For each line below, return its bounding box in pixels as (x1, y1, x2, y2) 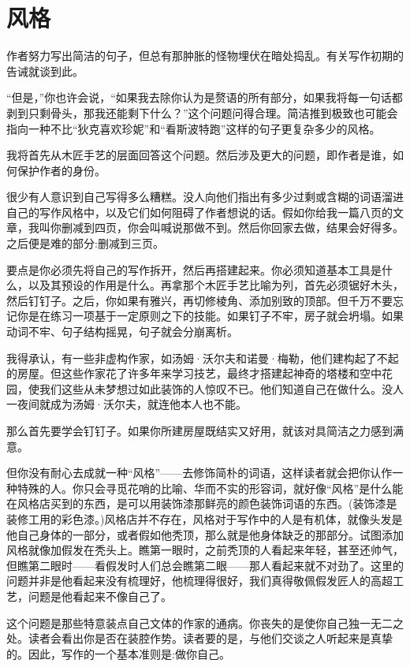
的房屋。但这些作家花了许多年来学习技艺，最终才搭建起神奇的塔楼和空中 (6, 365, 382, 382)
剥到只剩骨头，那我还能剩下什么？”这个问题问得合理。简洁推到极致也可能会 (6, 104, 398, 121)
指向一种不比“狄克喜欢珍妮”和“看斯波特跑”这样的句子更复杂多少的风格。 (6, 120, 381, 136)
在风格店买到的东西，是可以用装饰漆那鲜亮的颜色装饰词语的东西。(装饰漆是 (6, 495, 397, 512)
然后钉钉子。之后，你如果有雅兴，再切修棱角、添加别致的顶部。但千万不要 (6, 292, 393, 308)
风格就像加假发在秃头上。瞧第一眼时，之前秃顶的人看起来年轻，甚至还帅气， (6, 542, 404, 558)
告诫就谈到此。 (6, 62, 84, 79)
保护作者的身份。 (17, 162, 106, 178)
